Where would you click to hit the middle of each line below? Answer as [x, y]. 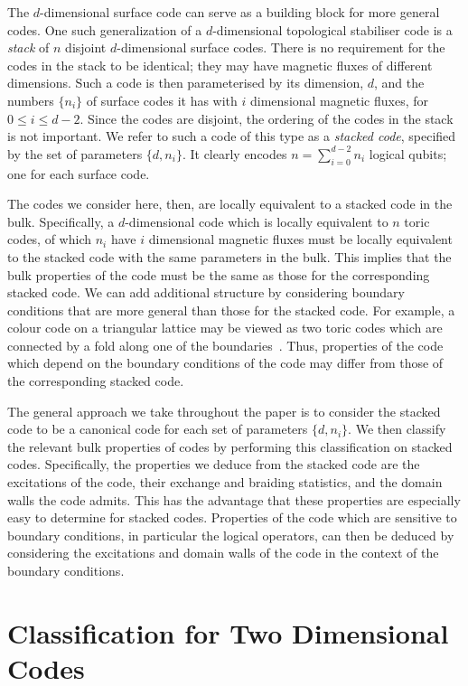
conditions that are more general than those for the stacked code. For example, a [231, 310]
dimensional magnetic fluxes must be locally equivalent [300, 239]
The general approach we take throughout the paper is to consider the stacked [224, 411]
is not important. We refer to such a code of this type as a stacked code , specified [232, 136]
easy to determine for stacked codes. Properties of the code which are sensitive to [232, 517]
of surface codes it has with [162, 100]
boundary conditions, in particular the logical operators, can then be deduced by [231, 535]
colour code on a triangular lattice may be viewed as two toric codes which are [225, 328]
